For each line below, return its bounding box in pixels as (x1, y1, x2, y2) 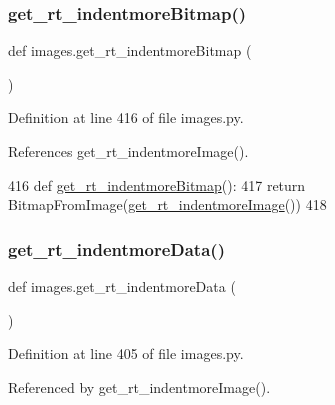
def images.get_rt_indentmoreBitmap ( (8, 40, 252, 61)
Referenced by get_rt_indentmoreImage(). (8, 376, 271, 397)
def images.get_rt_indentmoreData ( (8, 276, 236, 296)
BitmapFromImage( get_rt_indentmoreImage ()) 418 (8, 194, 327, 215)
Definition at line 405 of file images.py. (8, 343, 244, 364)
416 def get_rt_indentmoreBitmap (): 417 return (8, 174, 306, 195)
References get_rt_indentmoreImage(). (8, 141, 249, 161)
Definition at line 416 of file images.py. (8, 107, 244, 128)
